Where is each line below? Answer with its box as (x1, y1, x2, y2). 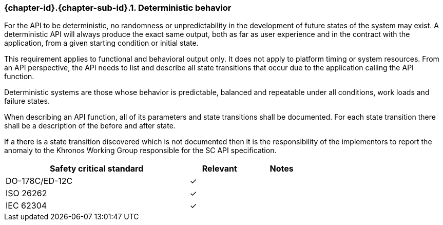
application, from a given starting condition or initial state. (4, 39, 199, 48)
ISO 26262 (6, 188, 47, 199)
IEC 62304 (6, 200, 47, 211)
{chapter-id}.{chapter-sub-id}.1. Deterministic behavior (4, 3, 232, 13)
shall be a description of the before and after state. (4, 121, 176, 130)
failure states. (4, 97, 50, 106)
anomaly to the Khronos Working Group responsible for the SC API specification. (4, 146, 277, 155)
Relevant (202, 163, 237, 174)
